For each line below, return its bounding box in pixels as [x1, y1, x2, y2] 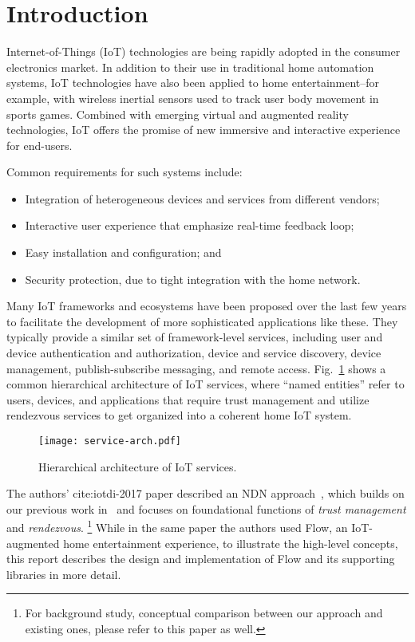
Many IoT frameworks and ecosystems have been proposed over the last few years [6, 297, 407, 314]
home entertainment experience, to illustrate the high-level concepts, [63, 534, 398, 551]
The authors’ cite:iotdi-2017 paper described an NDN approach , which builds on [6, 485, 405, 502]
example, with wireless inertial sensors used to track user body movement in [6, 89, 379, 106]
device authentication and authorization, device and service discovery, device [6, 345, 381, 361]
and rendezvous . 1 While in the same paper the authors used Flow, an [6, 517, 348, 536]
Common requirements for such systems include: [6, 163, 243, 180]
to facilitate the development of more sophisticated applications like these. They [6, 313, 398, 329]
